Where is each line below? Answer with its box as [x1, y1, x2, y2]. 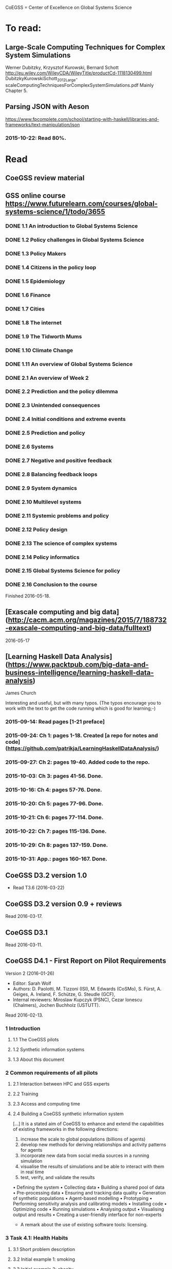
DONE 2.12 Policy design [5, 526, 68, 533]
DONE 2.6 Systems [5, 443, 54, 450]
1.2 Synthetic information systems [12, 1046, 85, 1053]
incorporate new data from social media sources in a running [20, 1152, 149, 1158]
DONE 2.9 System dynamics [5, 484, 78, 491]
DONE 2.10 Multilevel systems [5, 498, 82, 505]
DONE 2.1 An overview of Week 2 [5, 374, 89, 381]
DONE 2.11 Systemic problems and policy [5, 512, 109, 519]
